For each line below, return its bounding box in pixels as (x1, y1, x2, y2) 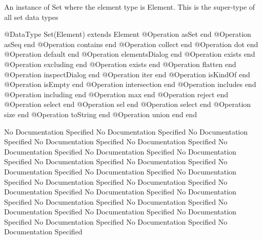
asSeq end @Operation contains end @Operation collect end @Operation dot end (4, 38, 258, 49)
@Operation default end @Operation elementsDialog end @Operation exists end (4, 49, 255, 59)
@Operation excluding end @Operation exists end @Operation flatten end (4, 58, 236, 69)
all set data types (4, 11, 58, 22)
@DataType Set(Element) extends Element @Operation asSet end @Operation (4, 29, 251, 39)
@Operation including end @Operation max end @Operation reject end (4, 89, 228, 99)
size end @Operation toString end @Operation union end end (4, 108, 197, 119)
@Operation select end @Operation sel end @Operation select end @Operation (4, 99, 251, 110)
